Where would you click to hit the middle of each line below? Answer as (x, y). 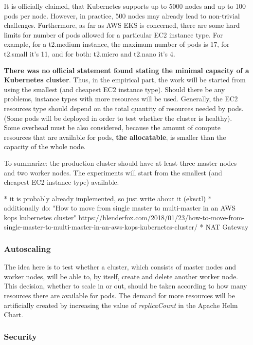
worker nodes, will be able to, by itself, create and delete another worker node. (121, 276)
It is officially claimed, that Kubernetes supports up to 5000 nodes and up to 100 (125, 6)
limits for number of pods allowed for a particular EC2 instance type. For (114, 34)
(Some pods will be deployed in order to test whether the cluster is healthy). (118, 118)
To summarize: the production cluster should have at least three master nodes (120, 163)
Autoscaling (27, 248)
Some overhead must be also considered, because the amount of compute (112, 127)
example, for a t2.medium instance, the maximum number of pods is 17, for (117, 44)
